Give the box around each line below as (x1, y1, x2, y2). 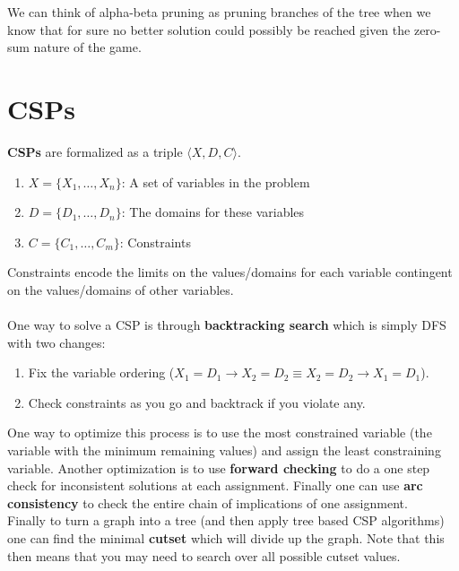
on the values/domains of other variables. (7, 280, 234, 298)
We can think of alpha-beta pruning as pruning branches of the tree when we (7, 3, 431, 21)
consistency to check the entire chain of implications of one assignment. (7, 493, 408, 512)
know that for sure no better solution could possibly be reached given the (7, 20, 411, 39)
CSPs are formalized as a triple (7, 142, 183, 160)
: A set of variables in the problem (121, 172, 310, 191)
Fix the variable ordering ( (28, 363, 175, 382)
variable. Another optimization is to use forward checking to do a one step (7, 458, 430, 477)
